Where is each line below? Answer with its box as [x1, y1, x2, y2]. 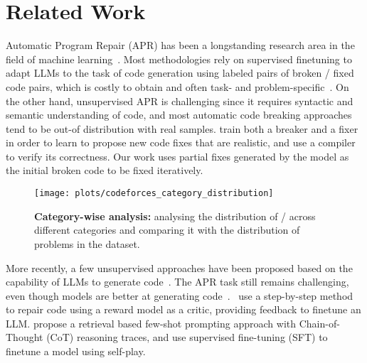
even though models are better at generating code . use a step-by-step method [6, 288, 353, 303]
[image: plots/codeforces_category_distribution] [34, 188, 274, 199]
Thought [6, 330, 43, 345]
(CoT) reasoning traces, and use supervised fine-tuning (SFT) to [46, 330, 328, 345]
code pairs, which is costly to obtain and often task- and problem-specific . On [6, 79, 349, 94]
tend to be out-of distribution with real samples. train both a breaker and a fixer [6, 121, 358, 136]
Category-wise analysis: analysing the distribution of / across [34, 208, 316, 223]
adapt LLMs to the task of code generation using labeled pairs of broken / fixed [6, 65, 354, 80]
